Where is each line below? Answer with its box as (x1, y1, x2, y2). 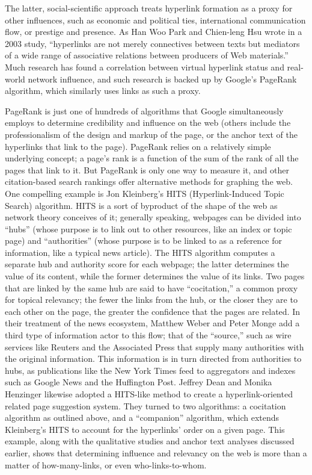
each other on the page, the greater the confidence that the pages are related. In (5, 305, 301, 317)
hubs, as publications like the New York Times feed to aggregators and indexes (5, 364, 296, 376)
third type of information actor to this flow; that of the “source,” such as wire (5, 329, 292, 341)
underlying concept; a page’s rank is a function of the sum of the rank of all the (5, 152, 299, 164)
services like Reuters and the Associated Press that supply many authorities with (5, 340, 304, 353)
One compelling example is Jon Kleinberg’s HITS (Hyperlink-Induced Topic (5, 187, 284, 199)
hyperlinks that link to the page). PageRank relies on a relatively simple (5, 140, 271, 152)
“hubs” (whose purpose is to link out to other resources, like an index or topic (5, 222, 292, 235)
